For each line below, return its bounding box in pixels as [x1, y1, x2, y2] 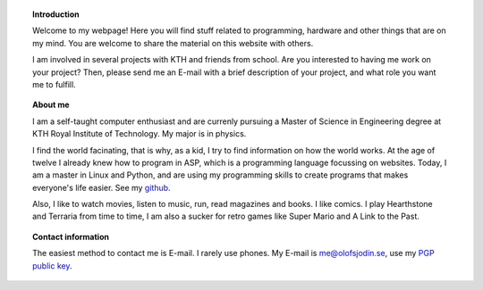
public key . [32, 260, 72, 271]
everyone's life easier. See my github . [32, 182, 171, 193]
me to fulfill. [32, 79, 76, 89]
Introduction [32, 9, 80, 20]
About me [32, 99, 71, 111]
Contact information [32, 231, 109, 242]
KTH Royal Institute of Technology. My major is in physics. [32, 128, 247, 139]
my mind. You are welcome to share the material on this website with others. [32, 37, 314, 48]
